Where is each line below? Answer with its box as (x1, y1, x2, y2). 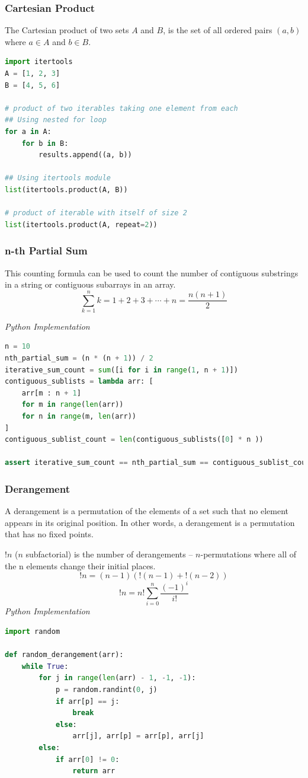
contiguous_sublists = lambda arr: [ (5, 377, 153, 386)
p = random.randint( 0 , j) (55, 685, 158, 694)
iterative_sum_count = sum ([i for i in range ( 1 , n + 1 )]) (5, 365, 238, 374)
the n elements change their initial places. (5, 559, 156, 572)
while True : (21, 662, 69, 671)
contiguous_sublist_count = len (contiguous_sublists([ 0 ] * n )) (5, 435, 264, 444)
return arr (72, 767, 115, 776)
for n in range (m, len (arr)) (21, 412, 136, 420)
